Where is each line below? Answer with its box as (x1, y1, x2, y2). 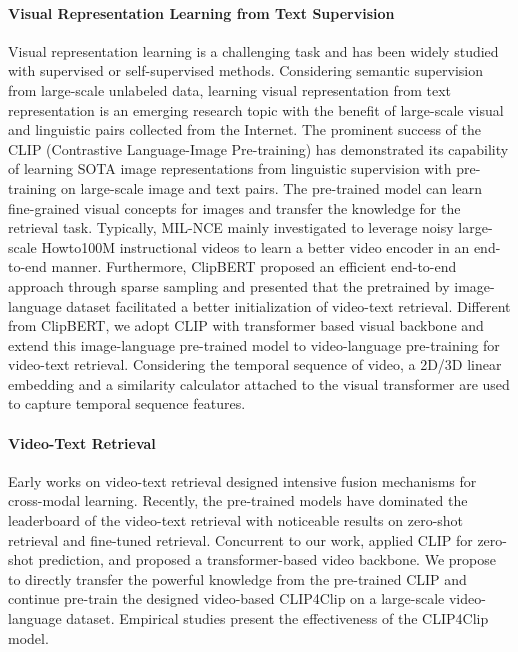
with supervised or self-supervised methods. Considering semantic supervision (8, 60, 484, 81)
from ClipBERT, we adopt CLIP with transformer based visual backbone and (8, 315, 484, 336)
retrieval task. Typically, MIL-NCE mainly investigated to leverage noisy (8, 217, 454, 238)
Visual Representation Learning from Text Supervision (8, 2, 395, 23)
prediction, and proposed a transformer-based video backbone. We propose (38, 549, 496, 570)
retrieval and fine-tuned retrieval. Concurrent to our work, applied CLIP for (8, 529, 473, 550)
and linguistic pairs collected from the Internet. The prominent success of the (8, 119, 482, 140)
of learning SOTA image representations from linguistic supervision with (8, 158, 452, 179)
